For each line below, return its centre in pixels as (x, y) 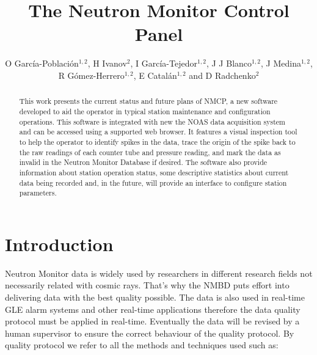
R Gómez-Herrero (91, 75)
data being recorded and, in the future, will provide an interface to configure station (153, 182)
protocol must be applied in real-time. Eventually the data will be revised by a (152, 321)
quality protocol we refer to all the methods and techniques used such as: (142, 345)
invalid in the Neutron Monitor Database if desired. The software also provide (143, 162)
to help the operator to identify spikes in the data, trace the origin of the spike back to (157, 141)
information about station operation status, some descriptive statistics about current (154, 172)
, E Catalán (155, 75)
